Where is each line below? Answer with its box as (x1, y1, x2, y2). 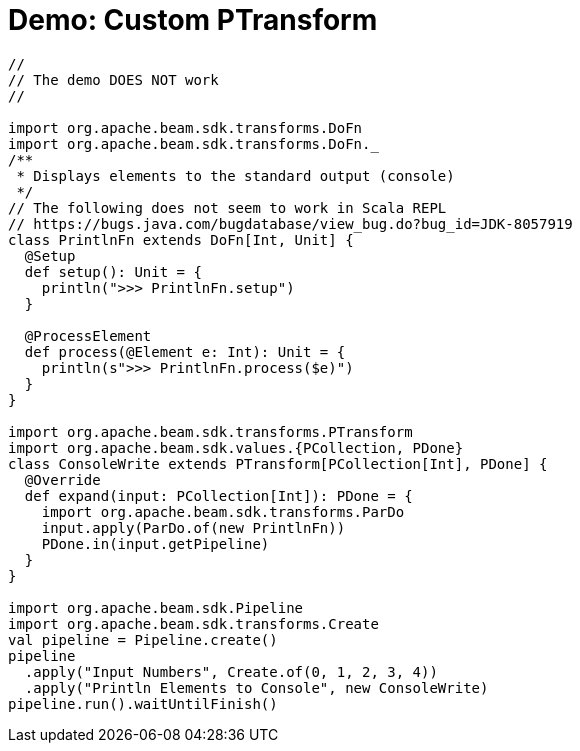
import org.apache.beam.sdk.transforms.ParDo (41, 503, 405, 520)
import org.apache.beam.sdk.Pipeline (8, 599, 304, 616)
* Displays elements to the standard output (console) (16, 167, 455, 184)
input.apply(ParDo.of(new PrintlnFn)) (41, 519, 346, 536)
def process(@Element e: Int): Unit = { (24, 343, 346, 360)
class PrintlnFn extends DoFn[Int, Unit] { (8, 231, 354, 248)
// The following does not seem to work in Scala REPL (8, 199, 447, 216)
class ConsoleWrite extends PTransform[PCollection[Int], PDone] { (8, 455, 548, 472)
